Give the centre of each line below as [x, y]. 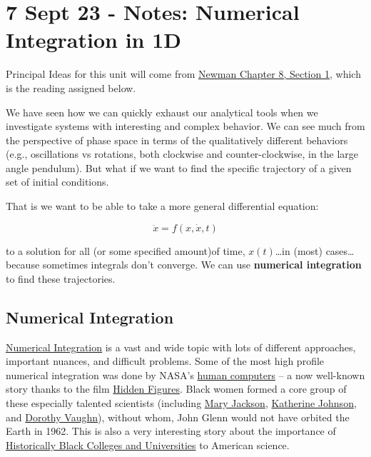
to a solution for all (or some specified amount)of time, [126, 250]
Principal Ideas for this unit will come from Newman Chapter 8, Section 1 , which [183, 74]
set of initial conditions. [57, 182]
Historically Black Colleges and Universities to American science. [148, 445]
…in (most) [299, 250]
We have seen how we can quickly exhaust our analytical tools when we [162, 112]
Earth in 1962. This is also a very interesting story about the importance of [171, 431]
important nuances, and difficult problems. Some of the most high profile [165, 361]
